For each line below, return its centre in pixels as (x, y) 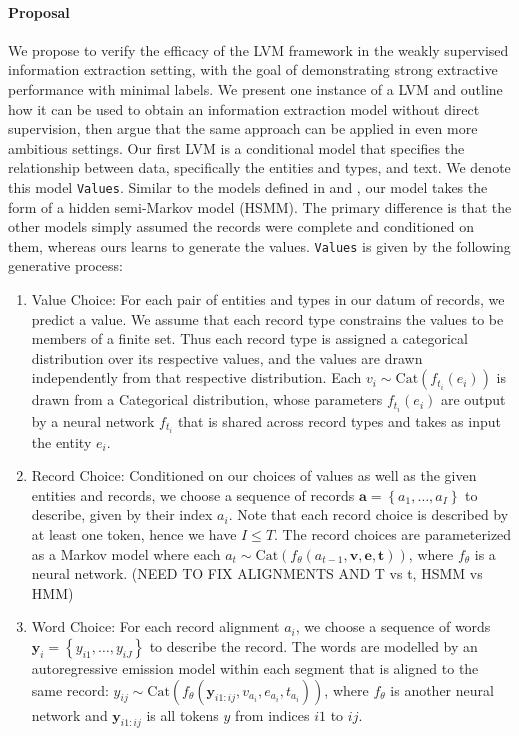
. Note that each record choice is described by (368, 514)
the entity (61, 441)
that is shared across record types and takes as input (339, 420)
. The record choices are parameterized (393, 533)
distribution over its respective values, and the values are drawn (227, 357)
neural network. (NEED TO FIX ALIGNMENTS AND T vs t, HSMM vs (257, 573)
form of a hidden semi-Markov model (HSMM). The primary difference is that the (260, 206)
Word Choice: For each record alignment (155, 626)
